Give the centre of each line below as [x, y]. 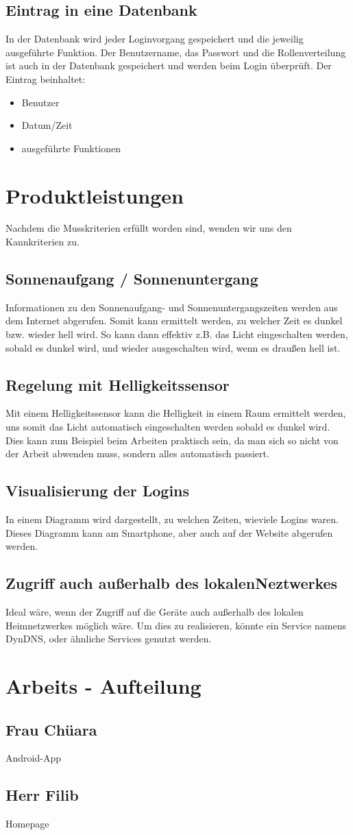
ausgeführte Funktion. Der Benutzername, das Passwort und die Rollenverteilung [176, 52]
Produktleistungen [95, 195]
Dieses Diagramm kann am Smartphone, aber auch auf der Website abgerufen [169, 532]
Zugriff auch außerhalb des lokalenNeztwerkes [172, 583]
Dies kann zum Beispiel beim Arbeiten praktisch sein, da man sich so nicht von [172, 440]
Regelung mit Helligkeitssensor [118, 384]
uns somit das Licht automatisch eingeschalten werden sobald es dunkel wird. [168, 427]
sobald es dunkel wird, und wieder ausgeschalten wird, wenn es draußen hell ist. [173, 347]
